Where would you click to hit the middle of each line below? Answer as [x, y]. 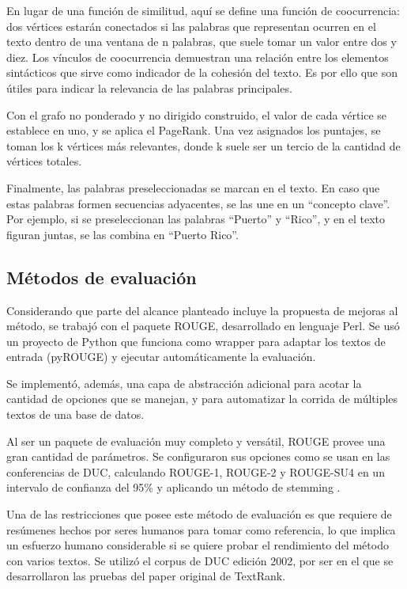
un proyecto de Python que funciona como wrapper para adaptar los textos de [196, 341]
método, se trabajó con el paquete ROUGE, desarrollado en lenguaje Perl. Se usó [203, 326]
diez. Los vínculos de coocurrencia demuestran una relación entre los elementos [198, 57]
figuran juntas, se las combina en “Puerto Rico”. [122, 234]
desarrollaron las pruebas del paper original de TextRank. [146, 576]
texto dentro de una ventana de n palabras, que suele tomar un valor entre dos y [202, 42]
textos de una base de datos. [75, 414]
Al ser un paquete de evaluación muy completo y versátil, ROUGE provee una [196, 441]
